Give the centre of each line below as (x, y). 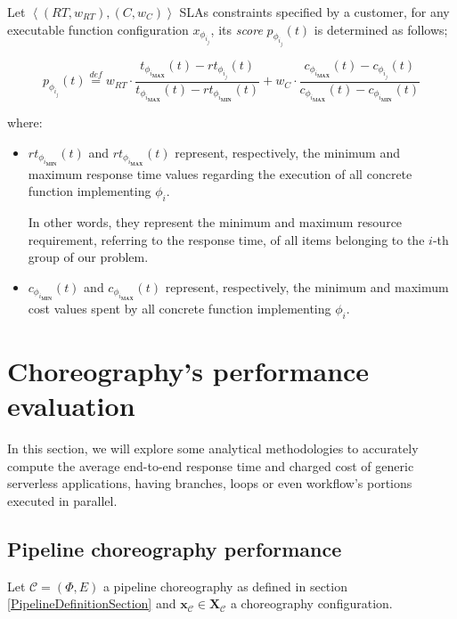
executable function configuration (98, 29)
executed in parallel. (62, 501)
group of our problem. (88, 257)
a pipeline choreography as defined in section (225, 586)
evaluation (71, 406)
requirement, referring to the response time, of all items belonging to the (226, 239)
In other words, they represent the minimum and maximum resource (215, 222)
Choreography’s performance (188, 371)
